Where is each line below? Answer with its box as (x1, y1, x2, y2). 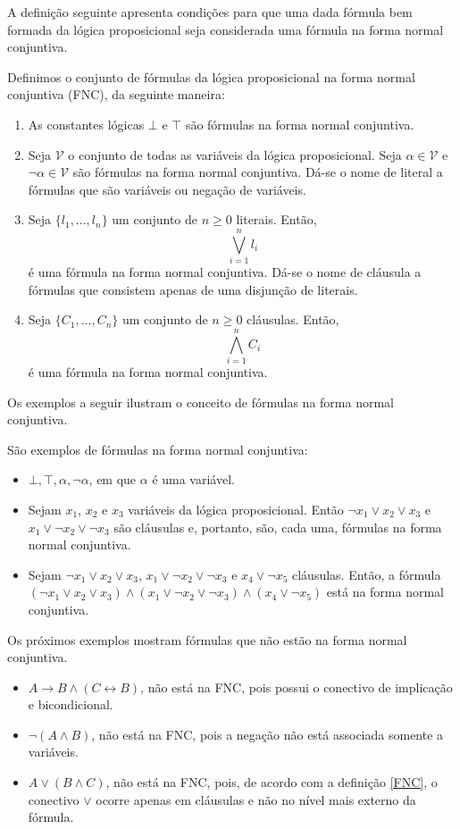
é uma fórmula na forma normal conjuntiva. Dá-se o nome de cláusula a (28, 263, 422, 281)
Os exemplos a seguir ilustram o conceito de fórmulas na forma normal (7, 392, 394, 411)
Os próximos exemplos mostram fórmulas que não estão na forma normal (7, 630, 407, 649)
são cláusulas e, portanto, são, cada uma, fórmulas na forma (113, 517, 442, 536)
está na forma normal (326, 582, 445, 601)
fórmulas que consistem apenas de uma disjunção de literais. (28, 280, 358, 298)
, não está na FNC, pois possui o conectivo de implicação (140, 677, 453, 696)
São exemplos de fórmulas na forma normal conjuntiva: (7, 440, 308, 458)
